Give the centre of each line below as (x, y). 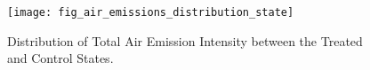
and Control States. (60, 58)
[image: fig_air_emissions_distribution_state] (151, 12)
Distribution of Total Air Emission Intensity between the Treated (185, 40)
